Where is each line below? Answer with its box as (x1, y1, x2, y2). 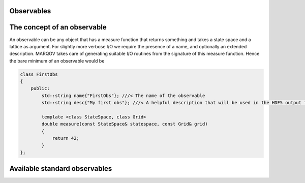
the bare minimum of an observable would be (9, 57, 105, 64)
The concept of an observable (9, 23, 107, 32)
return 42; (52, 135, 80, 141)
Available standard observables (9, 164, 112, 173)
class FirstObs (20, 71, 58, 77)
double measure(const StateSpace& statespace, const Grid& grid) (41, 121, 208, 127)
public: (30, 85, 50, 91)
